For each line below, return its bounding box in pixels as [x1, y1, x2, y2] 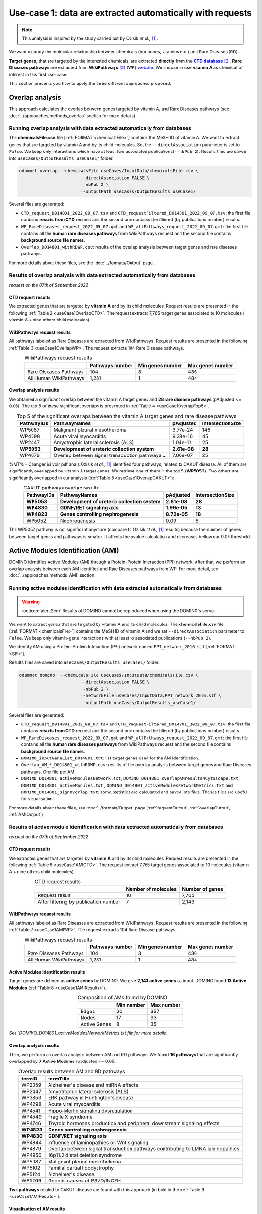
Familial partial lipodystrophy [48, 1164, 114, 1171]
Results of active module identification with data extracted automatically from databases [9, 824, 223, 830]
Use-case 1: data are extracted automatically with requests [9, 7, 252, 18]
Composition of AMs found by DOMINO [77, 995, 168, 1001]
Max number [150, 1002, 180, 1009]
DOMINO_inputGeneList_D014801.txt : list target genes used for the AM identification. [21, 755, 200, 761]
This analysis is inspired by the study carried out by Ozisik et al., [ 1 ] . [22, 35, 158, 41]
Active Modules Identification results [9, 969, 85, 975]
